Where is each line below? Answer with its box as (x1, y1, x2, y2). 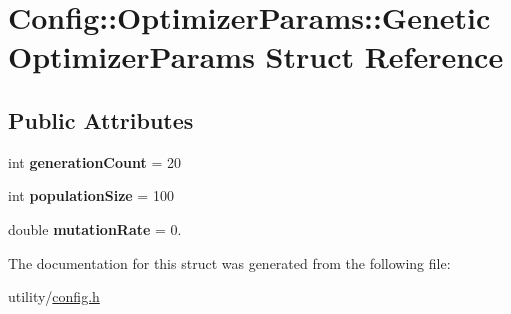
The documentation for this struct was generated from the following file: (8, 252, 451, 273)
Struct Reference (265, 36, 504, 77)
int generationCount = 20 (8, 151, 181, 172)
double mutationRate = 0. (8, 218, 182, 239)
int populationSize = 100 (8, 185, 174, 206)
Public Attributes (8, 104, 194, 135)
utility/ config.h (8, 286, 100, 307)
